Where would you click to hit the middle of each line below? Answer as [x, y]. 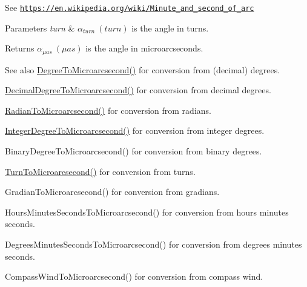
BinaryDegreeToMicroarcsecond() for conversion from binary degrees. [134, 151]
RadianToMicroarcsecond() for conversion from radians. [108, 110]
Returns [20, 48]
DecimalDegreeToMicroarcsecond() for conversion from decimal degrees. [138, 90]
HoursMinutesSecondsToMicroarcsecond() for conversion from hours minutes [147, 212]
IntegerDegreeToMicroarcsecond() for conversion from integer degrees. [135, 130]
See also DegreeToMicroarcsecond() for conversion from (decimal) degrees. [143, 69]
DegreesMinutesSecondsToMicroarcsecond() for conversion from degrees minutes [153, 244]
